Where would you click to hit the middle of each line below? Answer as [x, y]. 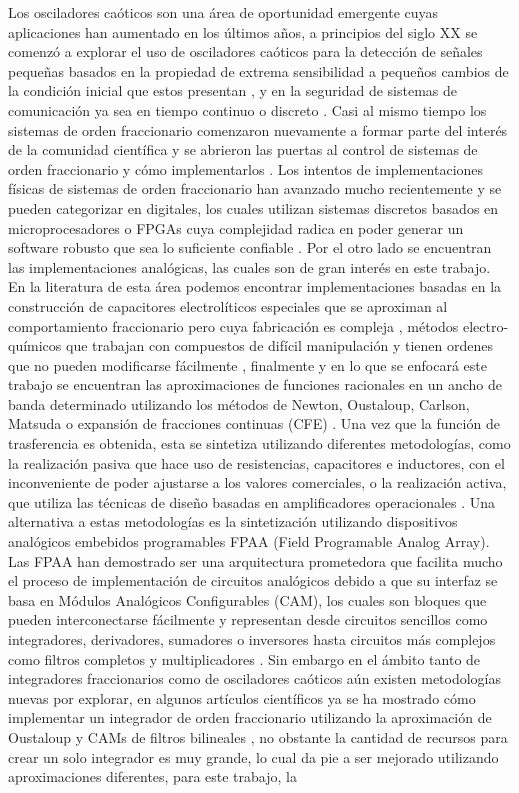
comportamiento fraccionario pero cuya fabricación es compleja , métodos [233, 325]
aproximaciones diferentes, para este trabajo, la [152, 776]
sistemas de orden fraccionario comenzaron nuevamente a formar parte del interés [258, 129]
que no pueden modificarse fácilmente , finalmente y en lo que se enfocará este [247, 364]
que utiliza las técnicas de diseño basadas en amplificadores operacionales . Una [252, 501]
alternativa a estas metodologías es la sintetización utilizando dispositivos [233, 521]
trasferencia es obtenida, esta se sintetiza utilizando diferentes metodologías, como [259, 443]
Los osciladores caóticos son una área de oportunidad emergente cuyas [223, 12]
